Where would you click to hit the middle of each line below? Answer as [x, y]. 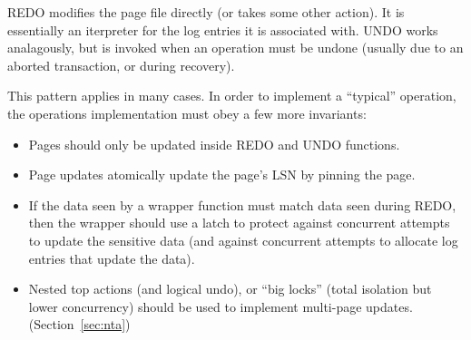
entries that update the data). [112, 258]
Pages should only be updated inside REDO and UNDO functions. [214, 144]
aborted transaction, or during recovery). [121, 65]
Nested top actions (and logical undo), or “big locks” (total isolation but [230, 289]
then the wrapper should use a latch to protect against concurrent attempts [239, 223]
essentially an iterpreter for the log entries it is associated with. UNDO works [223, 29]
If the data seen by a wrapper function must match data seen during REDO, [242, 204]
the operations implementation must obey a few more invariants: [187, 113]
